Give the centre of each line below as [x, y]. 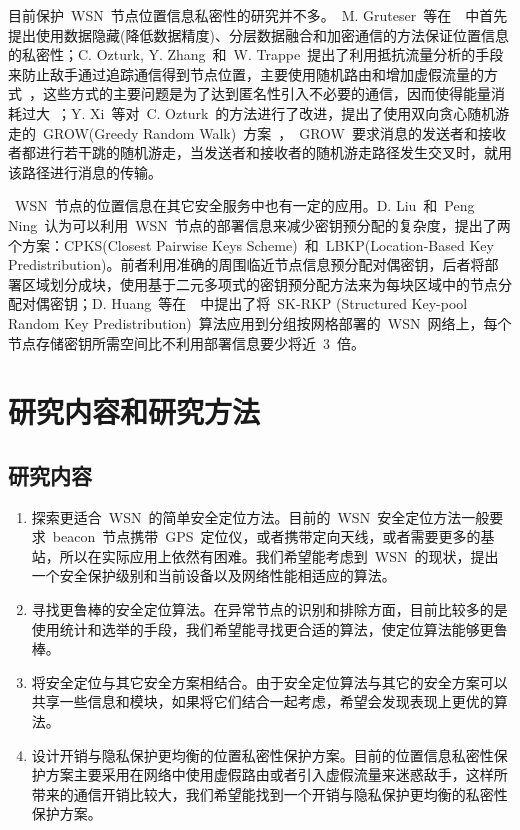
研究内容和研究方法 [134, 411]
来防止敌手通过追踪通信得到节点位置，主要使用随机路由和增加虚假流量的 [246, 73]
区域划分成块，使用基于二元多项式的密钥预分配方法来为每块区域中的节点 [259, 283]
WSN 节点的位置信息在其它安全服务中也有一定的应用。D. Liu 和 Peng [244, 205]
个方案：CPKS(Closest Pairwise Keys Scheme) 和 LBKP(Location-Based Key [251, 244]
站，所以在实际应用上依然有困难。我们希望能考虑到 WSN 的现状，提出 [265, 555]
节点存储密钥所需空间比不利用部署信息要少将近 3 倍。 [186, 342]
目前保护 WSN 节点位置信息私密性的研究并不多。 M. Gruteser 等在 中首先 [258, 15]
